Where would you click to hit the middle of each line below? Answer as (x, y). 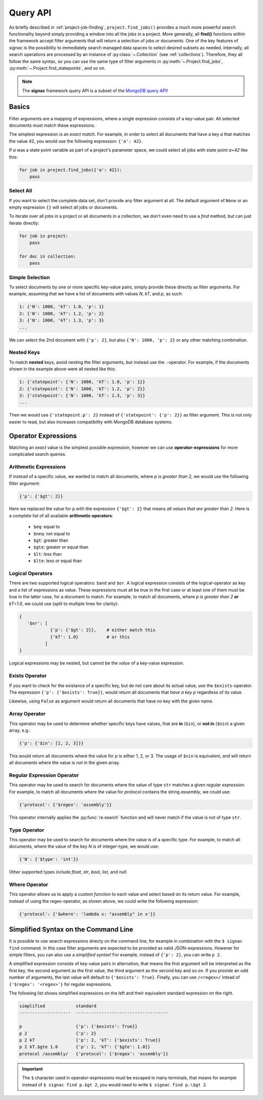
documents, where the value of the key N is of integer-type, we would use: (84, 846)
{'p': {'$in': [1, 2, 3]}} (51, 743)
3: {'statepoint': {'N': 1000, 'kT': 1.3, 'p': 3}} (82, 395)
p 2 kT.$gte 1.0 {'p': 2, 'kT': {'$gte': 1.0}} (85, 1047)
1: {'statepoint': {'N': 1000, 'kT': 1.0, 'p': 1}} (82, 382)
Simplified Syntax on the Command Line (71, 930)
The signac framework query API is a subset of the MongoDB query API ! (95, 91)
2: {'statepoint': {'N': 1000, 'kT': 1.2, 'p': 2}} (82, 389)
